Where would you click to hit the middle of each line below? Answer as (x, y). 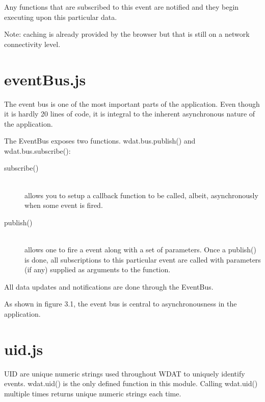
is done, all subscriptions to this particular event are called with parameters (143, 259)
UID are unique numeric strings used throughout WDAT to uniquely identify (125, 373)
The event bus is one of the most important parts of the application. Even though (132, 103)
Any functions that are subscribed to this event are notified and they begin (122, 7)
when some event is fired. (64, 205)
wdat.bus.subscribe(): (37, 150)
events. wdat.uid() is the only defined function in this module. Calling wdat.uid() (131, 383)
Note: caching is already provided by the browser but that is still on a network (127, 34)
